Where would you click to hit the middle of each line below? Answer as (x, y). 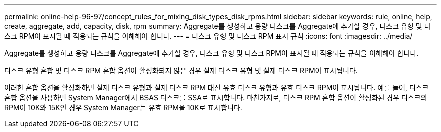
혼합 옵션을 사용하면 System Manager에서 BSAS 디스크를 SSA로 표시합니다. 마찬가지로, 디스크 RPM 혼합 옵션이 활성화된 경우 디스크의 (216, 97)
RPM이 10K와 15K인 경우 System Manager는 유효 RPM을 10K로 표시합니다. (123, 108)
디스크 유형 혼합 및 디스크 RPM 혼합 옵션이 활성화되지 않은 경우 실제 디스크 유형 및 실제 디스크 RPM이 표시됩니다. (181, 70)
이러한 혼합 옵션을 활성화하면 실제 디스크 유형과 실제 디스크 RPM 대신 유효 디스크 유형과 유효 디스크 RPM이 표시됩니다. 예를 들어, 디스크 (216, 87)
